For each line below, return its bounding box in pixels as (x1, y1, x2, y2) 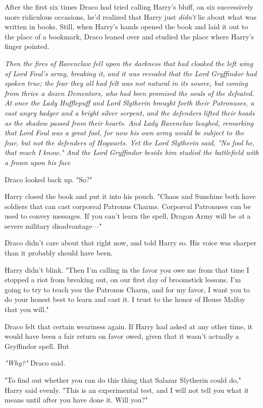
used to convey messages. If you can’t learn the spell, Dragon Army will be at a (5, 211, 251, 221)
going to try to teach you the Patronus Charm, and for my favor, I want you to (5, 284, 250, 294)
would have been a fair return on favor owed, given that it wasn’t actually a (5, 331, 239, 341)
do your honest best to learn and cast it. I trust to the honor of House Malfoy (5, 294, 245, 304)
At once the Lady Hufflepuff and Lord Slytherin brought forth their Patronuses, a (5, 97, 254, 108)
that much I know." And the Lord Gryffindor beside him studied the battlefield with (5, 147, 259, 158)
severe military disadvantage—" (5, 220, 102, 231)
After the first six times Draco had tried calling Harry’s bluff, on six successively (5, 2, 253, 12)
